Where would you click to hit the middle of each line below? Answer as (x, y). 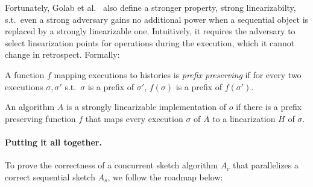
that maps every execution (134, 118)
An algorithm (30, 107)
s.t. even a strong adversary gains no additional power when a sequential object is (157, 19)
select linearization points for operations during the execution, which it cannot (150, 42)
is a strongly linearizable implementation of (146, 107)
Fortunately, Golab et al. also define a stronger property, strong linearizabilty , (150, 7)
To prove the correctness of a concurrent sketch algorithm (112, 165)
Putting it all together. (53, 142)
